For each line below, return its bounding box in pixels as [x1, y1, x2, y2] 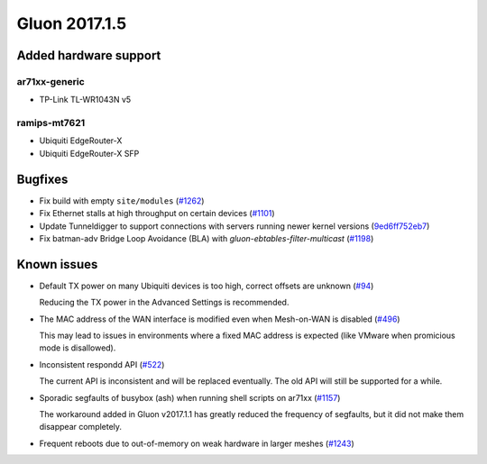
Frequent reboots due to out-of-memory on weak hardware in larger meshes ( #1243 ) [39, 438, 355, 449]
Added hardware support [16, 48, 161, 63]
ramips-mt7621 [16, 117, 86, 130]
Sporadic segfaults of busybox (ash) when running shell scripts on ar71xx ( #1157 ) [39, 392, 341, 403]
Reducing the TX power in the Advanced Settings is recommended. [39, 297, 289, 308]
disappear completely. [39, 422, 122, 432]
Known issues [16, 257, 98, 272]
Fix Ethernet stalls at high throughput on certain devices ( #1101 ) [39, 208, 275, 219]
